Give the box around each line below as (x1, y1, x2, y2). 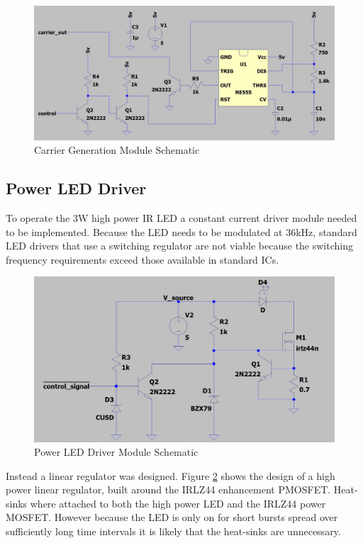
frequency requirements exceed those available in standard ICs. (6, 252, 279, 267)
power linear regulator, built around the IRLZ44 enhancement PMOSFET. (6, 482, 331, 497)
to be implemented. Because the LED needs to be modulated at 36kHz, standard (6, 224, 357, 239)
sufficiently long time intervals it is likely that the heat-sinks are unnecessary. (6, 524, 341, 539)
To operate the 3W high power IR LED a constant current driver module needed (6, 211, 357, 225)
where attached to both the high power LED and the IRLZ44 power (30, 496, 326, 510)
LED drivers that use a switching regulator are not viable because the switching (6, 238, 353, 253)
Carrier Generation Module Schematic (34, 142, 200, 157)
